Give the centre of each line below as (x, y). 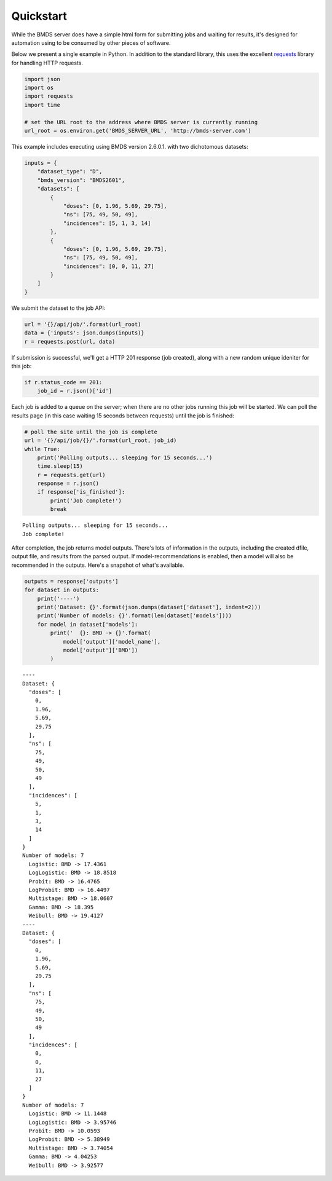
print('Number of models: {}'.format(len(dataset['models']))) (135, 616)
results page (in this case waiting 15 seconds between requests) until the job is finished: (123, 416)
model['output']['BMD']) (101, 650)
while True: (42, 449)
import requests (49, 96)
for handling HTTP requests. (47, 63)
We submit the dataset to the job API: (58, 308)
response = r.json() (68, 484)
